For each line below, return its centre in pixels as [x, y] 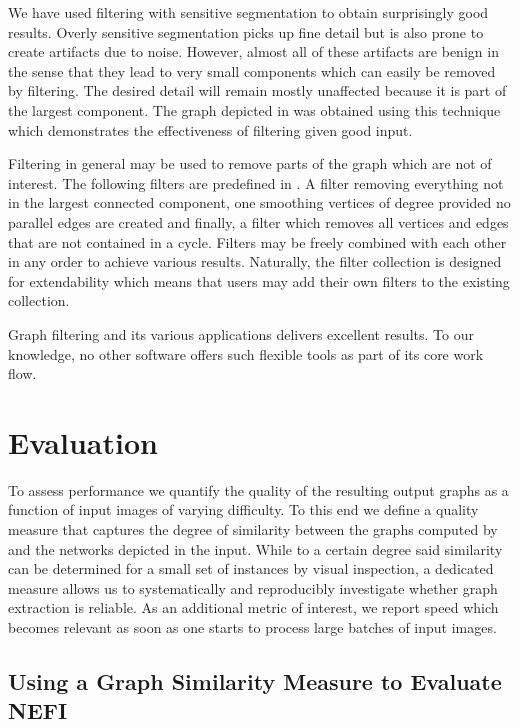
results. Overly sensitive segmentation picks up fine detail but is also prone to [246, 31]
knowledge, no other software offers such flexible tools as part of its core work [246, 353]
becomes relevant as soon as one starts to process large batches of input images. [252, 626]
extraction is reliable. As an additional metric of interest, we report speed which [253, 607]
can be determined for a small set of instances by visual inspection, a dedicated [251, 568]
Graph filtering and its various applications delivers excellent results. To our [241, 333]
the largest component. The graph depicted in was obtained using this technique [254, 109]
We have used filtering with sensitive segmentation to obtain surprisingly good [248, 12]
